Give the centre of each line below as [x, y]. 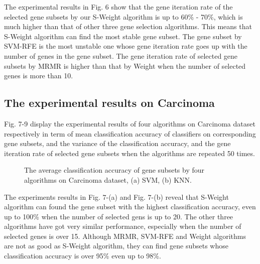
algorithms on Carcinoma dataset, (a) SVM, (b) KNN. [108, 179]
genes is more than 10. [39, 76]
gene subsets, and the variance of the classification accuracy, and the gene [117, 143]
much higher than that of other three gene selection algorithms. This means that [128, 26]
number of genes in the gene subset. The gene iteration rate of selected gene [121, 55]
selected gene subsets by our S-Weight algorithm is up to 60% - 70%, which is [123, 16]
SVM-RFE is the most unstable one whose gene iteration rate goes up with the [126, 46]
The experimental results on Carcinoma [109, 103]
